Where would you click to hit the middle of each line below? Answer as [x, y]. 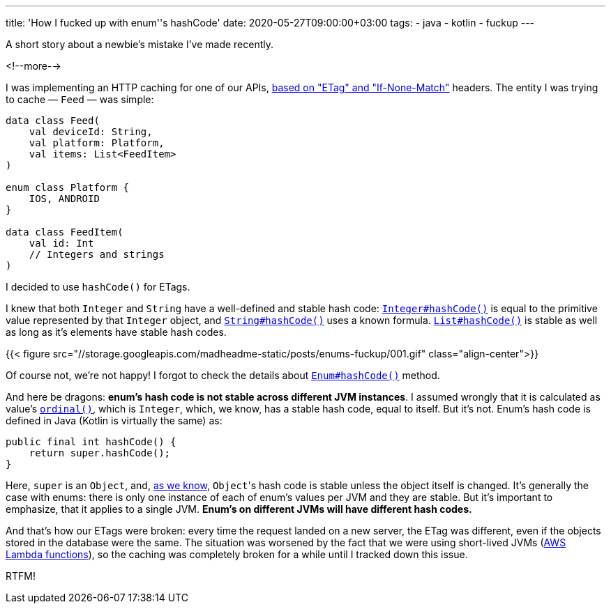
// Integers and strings [97, 254]
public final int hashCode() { [91, 442]
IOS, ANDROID [64, 199]
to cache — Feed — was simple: [80, 99]
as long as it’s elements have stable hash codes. [116, 332]
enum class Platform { [68, 187]
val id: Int [61, 243]
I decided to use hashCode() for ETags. [98, 287]
